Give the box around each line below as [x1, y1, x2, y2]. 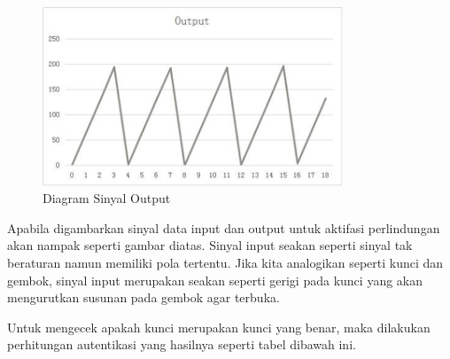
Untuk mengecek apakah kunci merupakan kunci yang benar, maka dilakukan [7, 317, 431, 336]
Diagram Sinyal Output [43, 189, 171, 207]
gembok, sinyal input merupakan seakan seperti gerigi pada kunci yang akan [7, 270, 423, 289]
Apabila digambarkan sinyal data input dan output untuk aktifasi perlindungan [7, 218, 440, 237]
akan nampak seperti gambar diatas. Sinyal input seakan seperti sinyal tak [7, 236, 413, 254]
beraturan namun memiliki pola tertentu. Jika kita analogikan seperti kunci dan [7, 254, 444, 271]
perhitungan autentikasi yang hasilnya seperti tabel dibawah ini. [7, 335, 356, 354]
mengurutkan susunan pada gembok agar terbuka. [7, 288, 280, 307]
